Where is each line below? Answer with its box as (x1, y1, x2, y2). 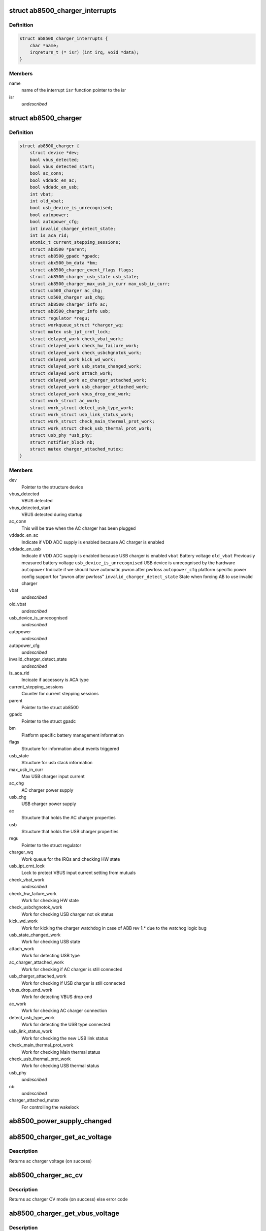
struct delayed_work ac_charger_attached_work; (30, 377, 147, 383)
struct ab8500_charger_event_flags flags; (30, 267, 134, 273)
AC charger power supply (21, 787, 73, 793)
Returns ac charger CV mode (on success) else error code (9, 1197, 128, 1202)
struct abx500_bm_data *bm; (30, 260, 98, 266)
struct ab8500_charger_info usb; (30, 308, 111, 314)
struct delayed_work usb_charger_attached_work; (30, 384, 150, 390)
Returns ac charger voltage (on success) (9, 1158, 92, 1164)
